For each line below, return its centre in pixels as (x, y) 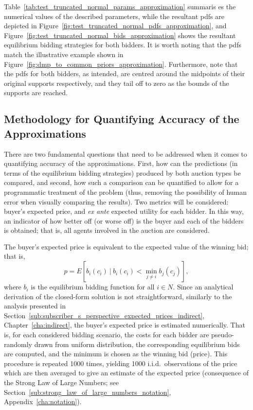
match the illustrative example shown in (64, 54)
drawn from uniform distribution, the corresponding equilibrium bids (137, 344)
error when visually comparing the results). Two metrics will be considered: (116, 201)
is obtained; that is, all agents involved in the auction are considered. (107, 230)
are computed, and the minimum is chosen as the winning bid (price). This (116, 354)
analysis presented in (35, 306)
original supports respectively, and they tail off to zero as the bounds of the (117, 83)
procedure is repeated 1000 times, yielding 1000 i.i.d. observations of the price (121, 363)
